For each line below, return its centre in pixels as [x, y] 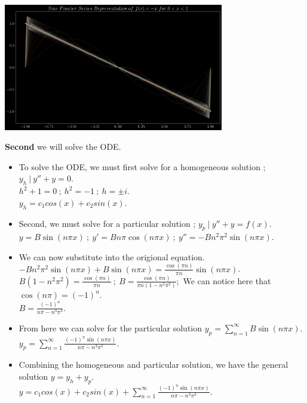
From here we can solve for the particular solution [110, 327]
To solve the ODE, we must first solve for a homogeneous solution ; [142, 166]
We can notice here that [227, 280]
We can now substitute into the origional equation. [112, 256]
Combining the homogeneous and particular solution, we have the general [153, 364]
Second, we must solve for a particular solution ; [107, 223]
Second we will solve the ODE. [63, 147]
